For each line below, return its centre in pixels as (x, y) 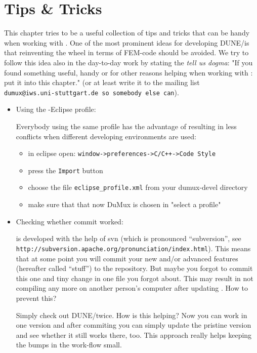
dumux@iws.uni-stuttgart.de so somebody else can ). (92, 92)
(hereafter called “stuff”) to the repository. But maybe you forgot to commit (134, 268)
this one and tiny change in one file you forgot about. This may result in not (135, 278)
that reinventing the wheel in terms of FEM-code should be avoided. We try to (126, 52)
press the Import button (66, 170)
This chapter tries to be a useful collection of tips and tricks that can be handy (127, 33)
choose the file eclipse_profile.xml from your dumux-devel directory (138, 187)
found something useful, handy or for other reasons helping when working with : (128, 72)
